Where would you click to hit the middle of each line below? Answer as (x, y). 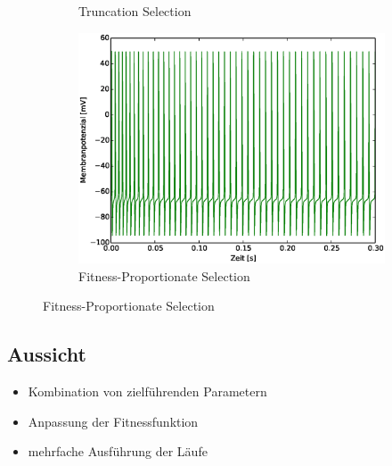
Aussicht (47, 354)
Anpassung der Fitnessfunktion (113, 421)
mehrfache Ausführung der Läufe (118, 451)
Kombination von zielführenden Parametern (147, 391)
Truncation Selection (135, 11)
